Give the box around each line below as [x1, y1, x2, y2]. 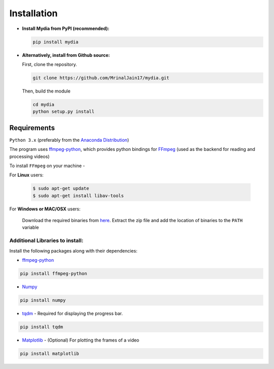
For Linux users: [9, 172, 44, 178]
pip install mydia [32, 39, 79, 45]
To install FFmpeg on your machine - [9, 163, 85, 169]
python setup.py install [32, 109, 95, 114]
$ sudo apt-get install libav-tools [32, 193, 124, 198]
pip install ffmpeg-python [20, 270, 87, 276]
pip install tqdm [20, 324, 63, 330]
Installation [9, 8, 58, 19]
